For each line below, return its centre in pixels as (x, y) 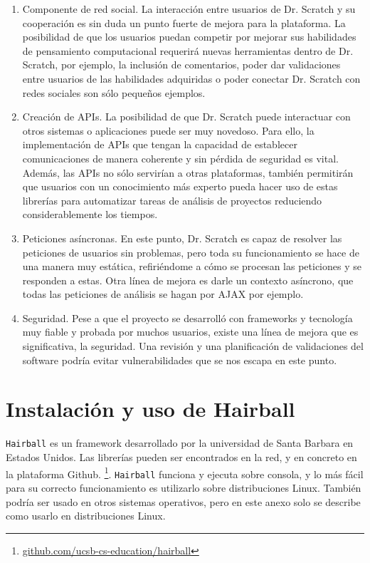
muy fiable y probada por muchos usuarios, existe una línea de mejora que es (190, 332)
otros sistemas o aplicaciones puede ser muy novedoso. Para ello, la (168, 130)
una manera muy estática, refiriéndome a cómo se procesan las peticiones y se (192, 266)
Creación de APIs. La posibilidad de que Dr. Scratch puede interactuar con (186, 117)
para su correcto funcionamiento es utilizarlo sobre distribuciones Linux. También (184, 487)
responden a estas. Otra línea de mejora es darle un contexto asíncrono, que (188, 280)
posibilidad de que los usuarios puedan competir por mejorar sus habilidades (189, 37)
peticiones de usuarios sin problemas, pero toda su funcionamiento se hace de (191, 252)
